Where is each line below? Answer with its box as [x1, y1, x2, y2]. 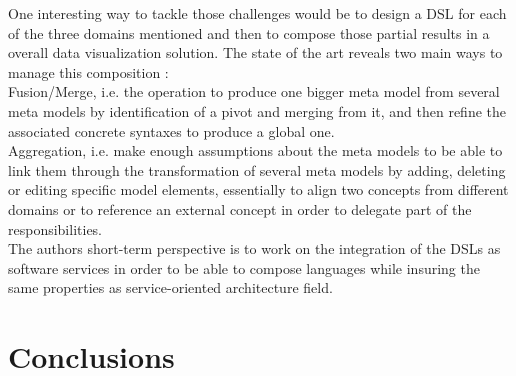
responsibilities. [8, 218, 103, 239]
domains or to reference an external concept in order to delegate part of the [8, 198, 472, 219]
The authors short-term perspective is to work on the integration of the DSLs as [8, 238, 501, 259]
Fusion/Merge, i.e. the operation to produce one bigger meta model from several [8, 81, 500, 102]
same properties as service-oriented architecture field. [8, 277, 333, 298]
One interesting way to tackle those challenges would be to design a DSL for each [8, 3, 507, 23]
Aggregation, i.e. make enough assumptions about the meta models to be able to [8, 140, 503, 161]
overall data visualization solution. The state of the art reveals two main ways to [8, 42, 503, 63]
